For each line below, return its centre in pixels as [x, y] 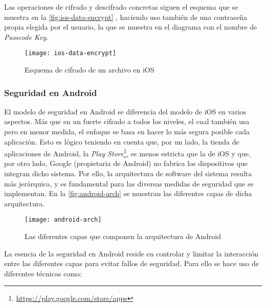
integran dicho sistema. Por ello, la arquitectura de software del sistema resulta [128, 173]
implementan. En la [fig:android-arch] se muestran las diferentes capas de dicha [128, 193]
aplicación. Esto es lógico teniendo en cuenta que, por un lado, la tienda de [122, 141]
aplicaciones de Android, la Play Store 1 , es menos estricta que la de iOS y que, [127, 152]
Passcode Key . [26, 37]
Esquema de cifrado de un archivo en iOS [90, 70]
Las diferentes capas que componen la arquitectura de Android [123, 236]
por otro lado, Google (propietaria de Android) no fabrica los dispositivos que [126, 163]
